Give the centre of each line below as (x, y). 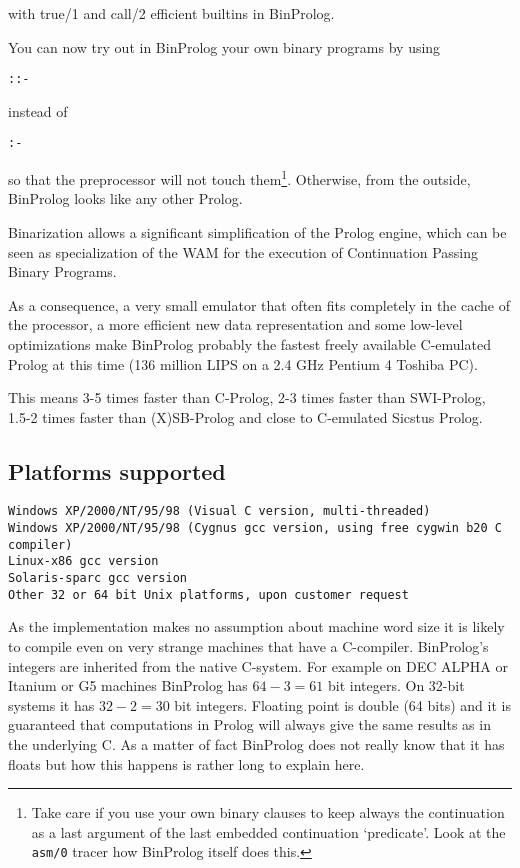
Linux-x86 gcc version (83, 561)
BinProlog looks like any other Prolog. (125, 198)
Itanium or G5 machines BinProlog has (128, 685)
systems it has (51, 704)
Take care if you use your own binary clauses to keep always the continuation (268, 812)
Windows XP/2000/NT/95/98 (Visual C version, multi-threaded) (219, 511)
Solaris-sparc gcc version (97, 578)
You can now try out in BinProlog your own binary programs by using (224, 46)
